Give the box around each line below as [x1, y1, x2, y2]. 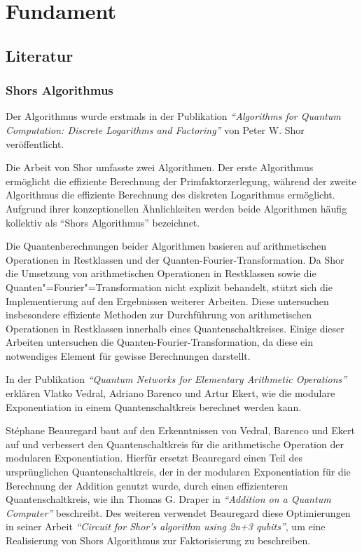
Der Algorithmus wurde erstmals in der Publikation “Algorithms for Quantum [6, 109, 341, 123]
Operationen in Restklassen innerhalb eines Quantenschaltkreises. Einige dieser [6, 321, 344, 335]
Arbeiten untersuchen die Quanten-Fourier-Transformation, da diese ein [6, 335, 313, 349]
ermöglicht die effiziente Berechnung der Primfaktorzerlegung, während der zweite [6, 173, 356, 188]
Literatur [6, 44, 74, 66]
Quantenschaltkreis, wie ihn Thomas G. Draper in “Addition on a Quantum [6, 492, 331, 506]
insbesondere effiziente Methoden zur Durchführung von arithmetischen [6, 307, 312, 322]
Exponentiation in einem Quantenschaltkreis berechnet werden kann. [6, 399, 302, 414]
